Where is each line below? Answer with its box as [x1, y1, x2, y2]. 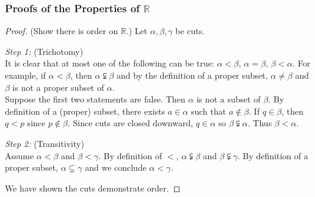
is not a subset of [196, 93, 261, 106]
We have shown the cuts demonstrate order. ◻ [5, 181, 181, 194]
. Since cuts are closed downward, [67, 116, 194, 129]
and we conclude [85, 161, 147, 174]
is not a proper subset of [12, 81, 104, 93]
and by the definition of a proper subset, [117, 69, 268, 81]
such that [190, 104, 226, 117]
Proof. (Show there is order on [5, 24, 118, 37]
